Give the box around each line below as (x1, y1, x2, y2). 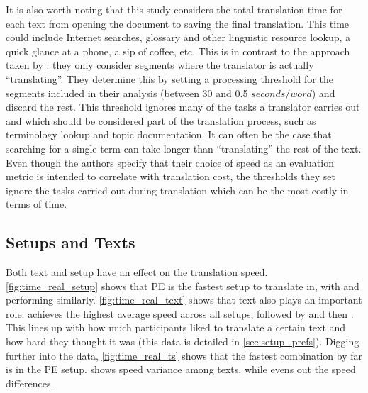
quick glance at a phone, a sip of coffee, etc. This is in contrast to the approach (6, 43, 350, 58)
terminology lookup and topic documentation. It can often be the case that (6, 127, 332, 142)
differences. (6, 375, 54, 390)
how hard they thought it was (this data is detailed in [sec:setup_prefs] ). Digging (6, 334, 359, 349)
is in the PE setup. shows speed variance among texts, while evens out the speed (6, 362, 356, 377)
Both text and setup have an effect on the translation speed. (6, 265, 268, 279)
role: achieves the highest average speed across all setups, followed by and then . (6, 306, 354, 321)
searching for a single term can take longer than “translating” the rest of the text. (6, 140, 362, 155)
